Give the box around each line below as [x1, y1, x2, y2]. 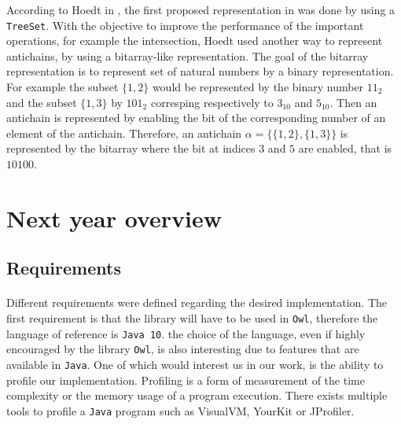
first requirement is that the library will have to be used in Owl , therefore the [6, 309, 378, 326]
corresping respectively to [150, 94, 274, 110]
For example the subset [6, 79, 119, 95]
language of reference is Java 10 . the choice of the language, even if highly [6, 325, 366, 341]
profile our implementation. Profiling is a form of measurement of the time [6, 371, 365, 388]
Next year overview [6, 201, 222, 234]
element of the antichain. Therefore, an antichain [6, 124, 242, 141]
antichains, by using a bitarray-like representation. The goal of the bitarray [6, 47, 369, 64]
